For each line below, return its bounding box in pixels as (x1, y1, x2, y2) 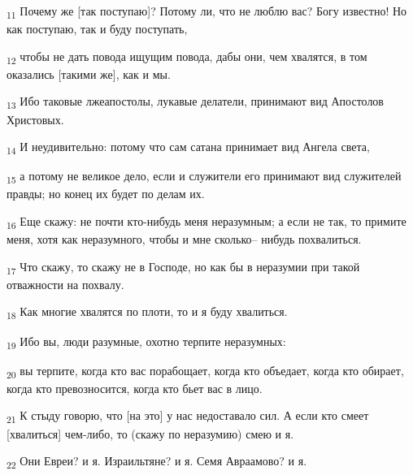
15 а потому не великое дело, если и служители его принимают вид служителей (7, 167, 402, 187)
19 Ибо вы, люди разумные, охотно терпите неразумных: (7, 332, 286, 352)
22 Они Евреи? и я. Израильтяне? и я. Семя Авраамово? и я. (7, 452, 307, 471)
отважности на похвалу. (7, 275, 124, 292)
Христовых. (7, 110, 64, 127)
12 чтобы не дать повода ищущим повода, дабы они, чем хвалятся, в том (7, 47, 367, 67)
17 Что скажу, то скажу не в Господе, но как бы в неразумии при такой (7, 257, 360, 277)
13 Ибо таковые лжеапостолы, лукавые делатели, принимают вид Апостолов (7, 93, 384, 112)
